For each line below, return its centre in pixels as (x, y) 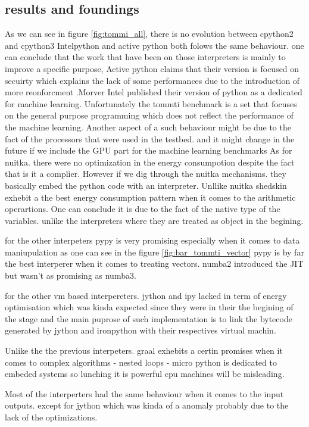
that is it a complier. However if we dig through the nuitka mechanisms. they (146, 174)
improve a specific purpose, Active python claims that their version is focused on (152, 68)
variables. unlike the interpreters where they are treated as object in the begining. (154, 220)
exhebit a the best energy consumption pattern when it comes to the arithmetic (150, 197)
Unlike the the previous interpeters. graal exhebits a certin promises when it (144, 350)
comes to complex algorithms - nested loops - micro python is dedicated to (141, 362)
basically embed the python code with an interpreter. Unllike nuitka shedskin (146, 185)
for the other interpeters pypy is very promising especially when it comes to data (152, 240)
